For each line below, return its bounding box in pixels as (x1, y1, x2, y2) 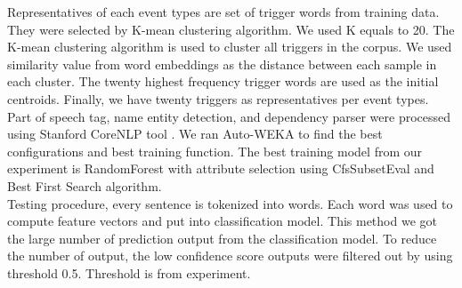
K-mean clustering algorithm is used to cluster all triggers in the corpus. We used (7, 37, 452, 56)
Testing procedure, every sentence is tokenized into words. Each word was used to (7, 194, 453, 212)
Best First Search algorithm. (7, 176, 162, 195)
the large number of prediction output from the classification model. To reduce (7, 228, 437, 247)
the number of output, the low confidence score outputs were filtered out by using (7, 246, 453, 265)
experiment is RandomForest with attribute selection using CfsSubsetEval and (7, 159, 434, 178)
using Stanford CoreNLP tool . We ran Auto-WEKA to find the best (7, 124, 383, 143)
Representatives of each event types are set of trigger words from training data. (7, 3, 440, 20)
